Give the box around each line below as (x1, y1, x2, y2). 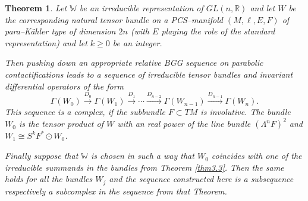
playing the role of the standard (161, 25, 275, 37)
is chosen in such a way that (90, 149, 194, 162)
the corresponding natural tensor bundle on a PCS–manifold (5, 13, 223, 25)
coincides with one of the (211, 149, 302, 162)
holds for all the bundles (5, 173, 93, 185)
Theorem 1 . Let (5, 2, 67, 14)
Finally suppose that (5, 149, 78, 162)
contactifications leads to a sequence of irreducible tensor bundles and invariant (5, 68, 293, 80)
